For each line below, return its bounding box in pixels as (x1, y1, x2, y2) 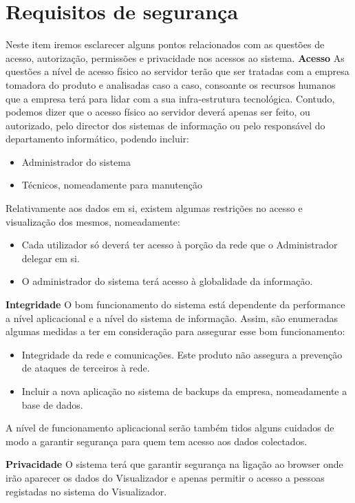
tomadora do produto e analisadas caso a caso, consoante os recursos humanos (6, 77, 336, 92)
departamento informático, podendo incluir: (6, 131, 189, 146)
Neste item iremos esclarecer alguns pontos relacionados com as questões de (6, 37, 325, 52)
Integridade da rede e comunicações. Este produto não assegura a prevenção (21, 347, 343, 361)
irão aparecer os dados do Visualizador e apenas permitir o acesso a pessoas (6, 470, 325, 484)
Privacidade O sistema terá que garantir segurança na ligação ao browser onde (6, 457, 343, 471)
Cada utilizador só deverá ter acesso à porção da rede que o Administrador (21, 237, 338, 252)
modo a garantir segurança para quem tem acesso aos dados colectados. (6, 434, 308, 448)
